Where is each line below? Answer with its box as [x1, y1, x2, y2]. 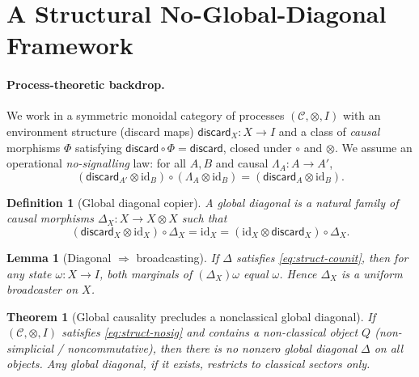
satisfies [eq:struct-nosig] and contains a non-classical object [61, 324, 358, 341]
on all [374, 339, 404, 356]
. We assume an [334, 138, 413, 155]
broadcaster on [6, 281, 78, 298]
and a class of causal [278, 122, 380, 139]
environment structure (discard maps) [6, 122, 194, 139]
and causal [215, 155, 269, 172]
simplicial [6, 339, 53, 356]
